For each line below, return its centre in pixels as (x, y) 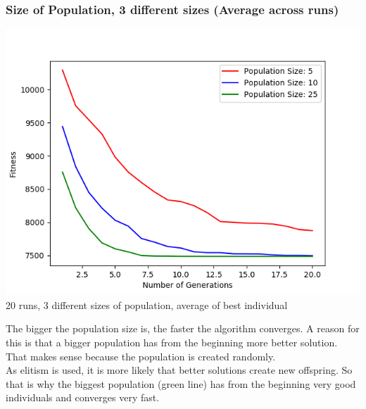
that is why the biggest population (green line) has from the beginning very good (181, 383)
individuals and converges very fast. (83, 397)
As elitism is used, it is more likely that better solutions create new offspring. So (179, 370)
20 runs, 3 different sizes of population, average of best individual (147, 304)
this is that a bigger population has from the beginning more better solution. (172, 342)
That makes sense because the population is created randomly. (141, 356)
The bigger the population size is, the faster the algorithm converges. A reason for (183, 328)
